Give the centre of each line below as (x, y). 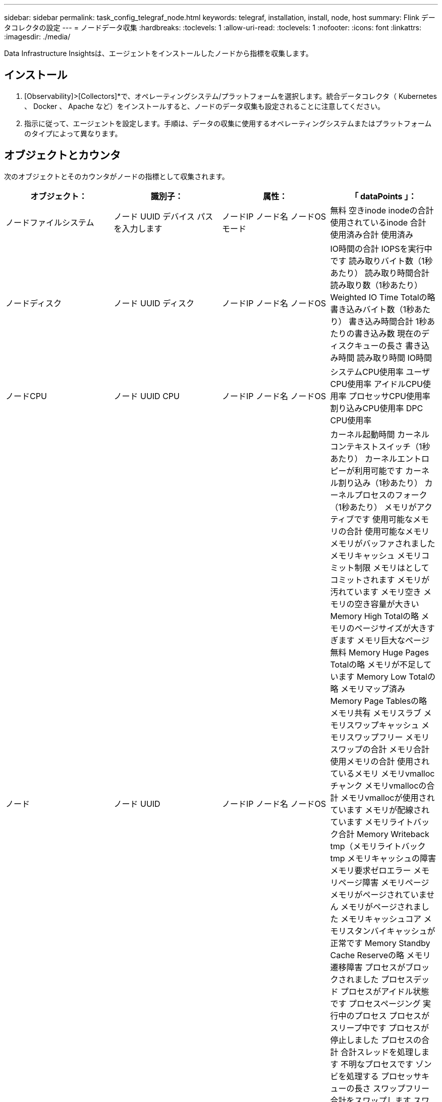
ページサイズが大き (391, 628)
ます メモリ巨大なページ (384, 640)
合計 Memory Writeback (384, 834)
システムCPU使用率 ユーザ (380, 372)
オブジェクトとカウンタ (62, 155)
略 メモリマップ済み (368, 688)
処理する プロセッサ (384, 1076)
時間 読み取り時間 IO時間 (385, 357)
